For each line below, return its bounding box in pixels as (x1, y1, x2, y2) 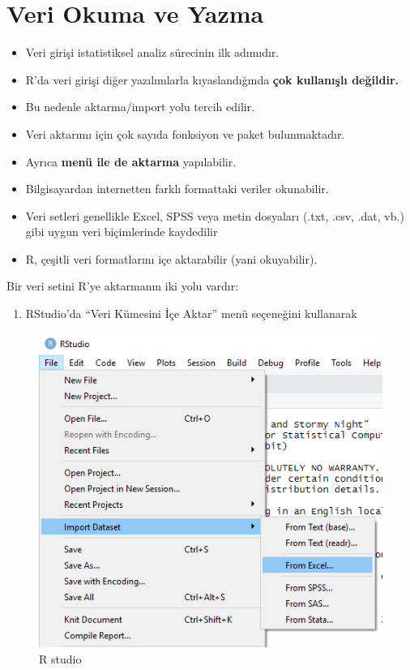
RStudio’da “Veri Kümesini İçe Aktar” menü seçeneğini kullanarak (25, 305, 357, 322)
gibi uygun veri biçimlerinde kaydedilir (25, 223, 218, 240)
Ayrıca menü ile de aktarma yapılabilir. (25, 152, 237, 170)
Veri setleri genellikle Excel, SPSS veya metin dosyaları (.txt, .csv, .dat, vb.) (25, 207, 404, 224)
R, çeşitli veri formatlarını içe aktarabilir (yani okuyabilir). (25, 250, 318, 267)
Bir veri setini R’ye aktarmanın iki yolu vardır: (6, 277, 239, 294)
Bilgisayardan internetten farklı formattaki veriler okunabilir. (25, 180, 329, 197)
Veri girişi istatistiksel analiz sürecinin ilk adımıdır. (25, 44, 280, 61)
